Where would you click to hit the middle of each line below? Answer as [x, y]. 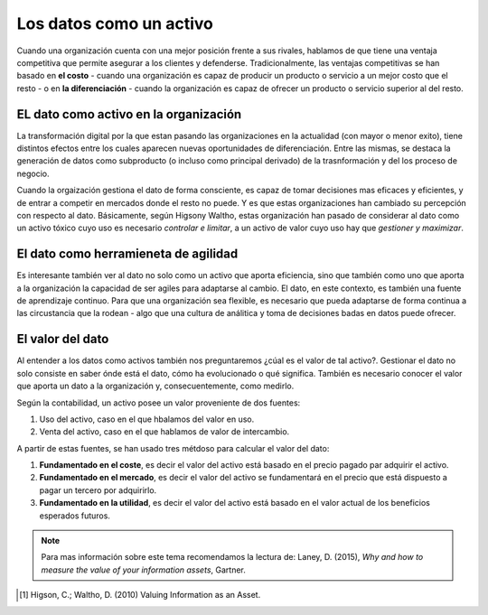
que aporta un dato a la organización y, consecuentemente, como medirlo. [155, 386]
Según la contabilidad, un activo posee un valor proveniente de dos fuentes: [159, 403]
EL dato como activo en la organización [129, 114]
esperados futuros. [75, 516]
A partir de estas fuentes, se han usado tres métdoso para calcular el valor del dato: [173, 448]
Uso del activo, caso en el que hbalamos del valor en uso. [147, 419]
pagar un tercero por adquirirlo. [98, 490]
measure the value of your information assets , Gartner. [143, 570]
